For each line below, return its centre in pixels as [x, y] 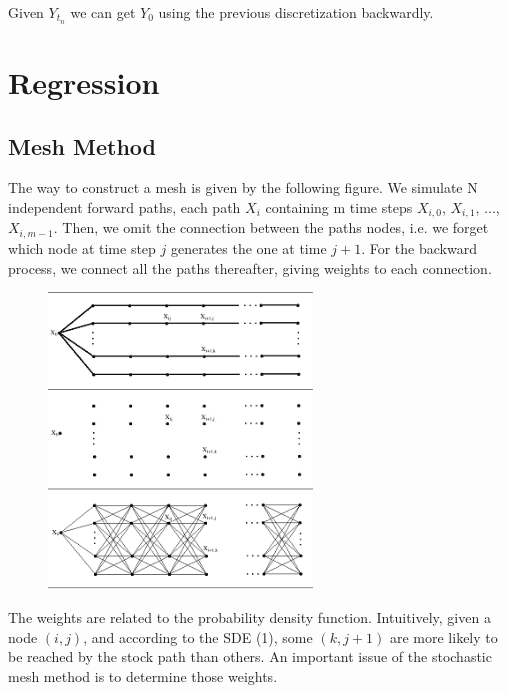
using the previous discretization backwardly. [296, 12]
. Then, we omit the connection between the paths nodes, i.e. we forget [271, 227]
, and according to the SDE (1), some [198, 636]
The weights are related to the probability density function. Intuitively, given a [249, 616]
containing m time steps [339, 207]
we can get [103, 12]
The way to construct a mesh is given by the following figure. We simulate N [243, 187]
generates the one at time [248, 247]
